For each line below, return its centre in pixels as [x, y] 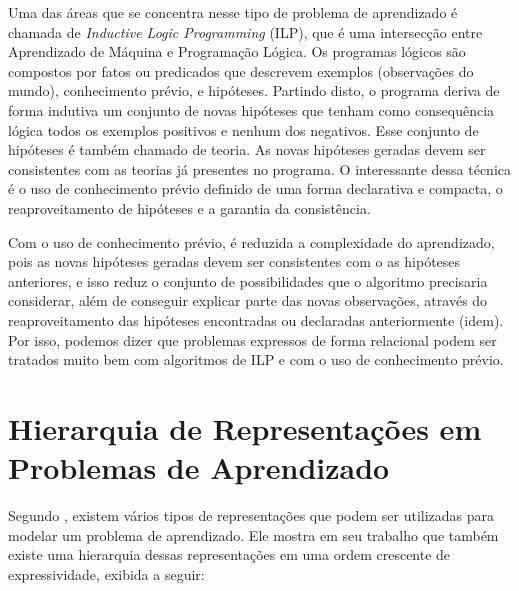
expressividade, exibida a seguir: [106, 573]
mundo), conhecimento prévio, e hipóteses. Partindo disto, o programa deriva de [254, 90]
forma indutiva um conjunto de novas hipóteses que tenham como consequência [251, 109]
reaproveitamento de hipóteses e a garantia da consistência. [189, 207]
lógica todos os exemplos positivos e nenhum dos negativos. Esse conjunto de [243, 129]
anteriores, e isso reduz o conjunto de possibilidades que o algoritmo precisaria [248, 280]
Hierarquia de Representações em [245, 427]
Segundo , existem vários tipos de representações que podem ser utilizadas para [251, 515]
